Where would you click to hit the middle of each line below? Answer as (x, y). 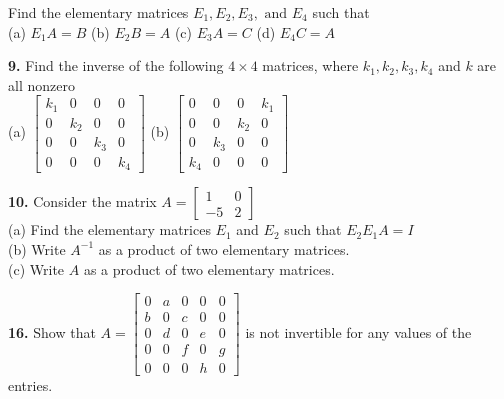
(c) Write (36, 268)
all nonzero (41, 84)
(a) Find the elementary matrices (109, 229)
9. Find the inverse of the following (116, 65)
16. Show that (52, 332)
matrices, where (310, 65)
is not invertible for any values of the (358, 332)
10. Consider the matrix (82, 201)
